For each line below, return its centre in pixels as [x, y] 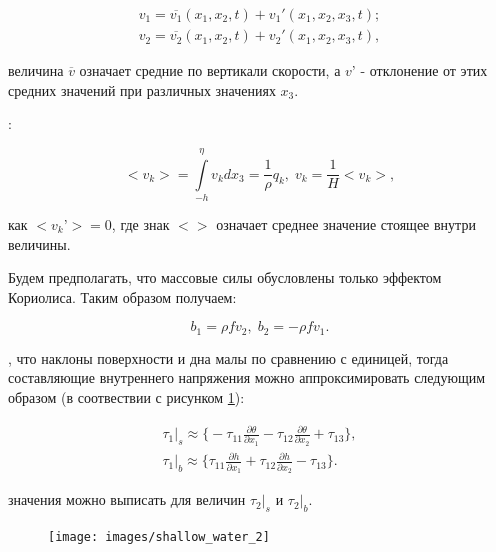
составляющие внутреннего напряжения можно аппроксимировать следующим [247, 377]
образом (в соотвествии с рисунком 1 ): [126, 396]
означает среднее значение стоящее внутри [346, 223]
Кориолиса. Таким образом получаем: [122, 296]
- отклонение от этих [424, 70]
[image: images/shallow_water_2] [159, 536]
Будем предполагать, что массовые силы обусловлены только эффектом [225, 277]
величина [36, 70]
